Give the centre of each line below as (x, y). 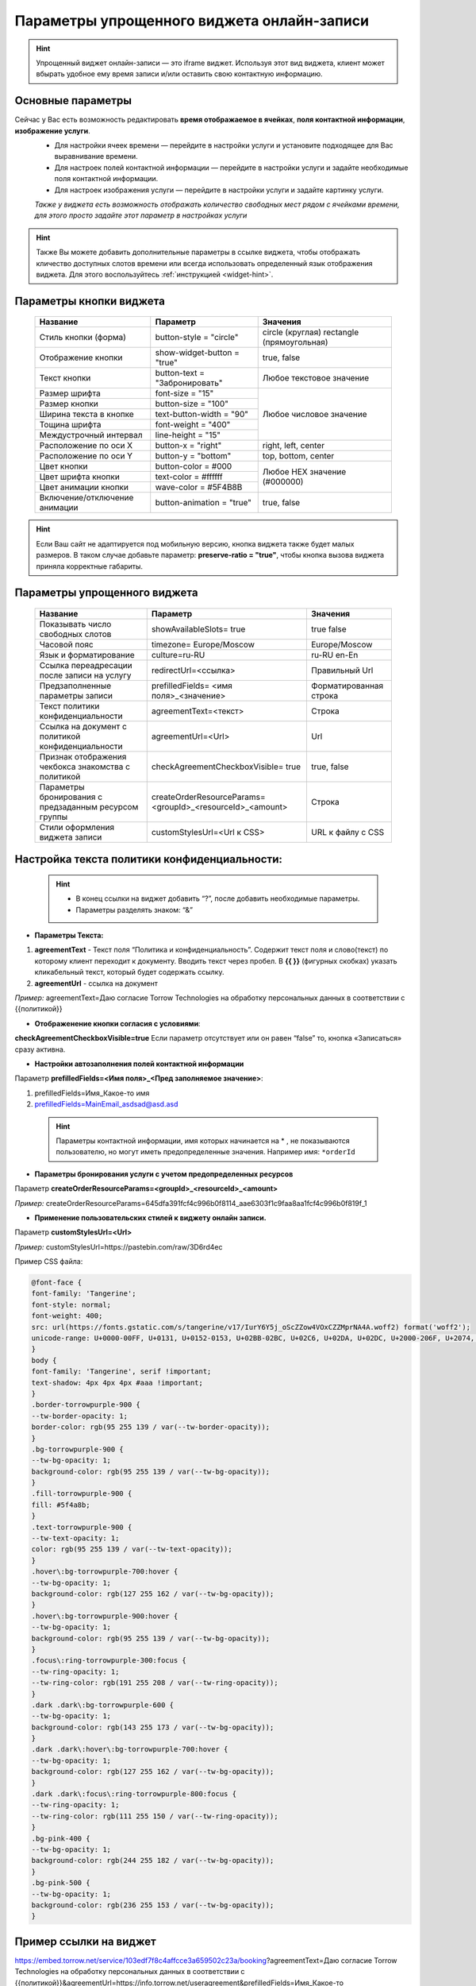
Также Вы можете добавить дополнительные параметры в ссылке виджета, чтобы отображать (198, 252)
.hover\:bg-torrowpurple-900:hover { (105, 1616)
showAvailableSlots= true (198, 629)
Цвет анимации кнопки (84, 487)
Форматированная (347, 686)
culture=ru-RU (178, 655)
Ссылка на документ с (83, 726)
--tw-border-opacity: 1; (80, 1416)
